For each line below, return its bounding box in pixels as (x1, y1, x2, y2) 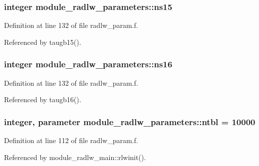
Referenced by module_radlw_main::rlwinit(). (4, 152, 146, 162)
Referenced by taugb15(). (4, 36, 81, 47)
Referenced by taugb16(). (4, 94, 81, 105)
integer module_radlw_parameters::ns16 (4, 58, 173, 70)
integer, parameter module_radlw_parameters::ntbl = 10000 (4, 115, 256, 128)
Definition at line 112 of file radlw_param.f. (4, 135, 138, 146)
